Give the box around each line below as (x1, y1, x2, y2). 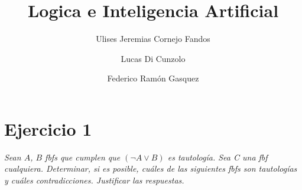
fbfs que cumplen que (45, 150, 121, 163)
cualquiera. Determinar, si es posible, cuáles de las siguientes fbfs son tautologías (4, 162, 297, 175)
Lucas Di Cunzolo (121, 52, 186, 64)
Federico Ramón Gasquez (107, 72, 199, 84)
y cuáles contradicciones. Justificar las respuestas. (4, 174, 184, 186)
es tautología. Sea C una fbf (167, 150, 268, 163)
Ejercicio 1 (4, 116, 92, 140)
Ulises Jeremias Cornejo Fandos (96, 32, 210, 45)
